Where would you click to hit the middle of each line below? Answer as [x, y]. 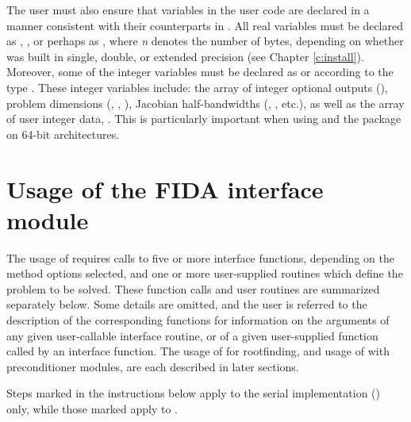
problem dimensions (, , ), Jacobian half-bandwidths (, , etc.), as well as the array [205, 103]
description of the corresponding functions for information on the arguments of [198, 320]
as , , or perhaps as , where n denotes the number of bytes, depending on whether [205, 41]
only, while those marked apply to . [92, 409]
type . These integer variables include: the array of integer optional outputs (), [197, 87]
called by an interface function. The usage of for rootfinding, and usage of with [198, 351]
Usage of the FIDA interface [165, 188]
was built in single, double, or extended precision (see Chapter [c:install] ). [185, 56]
